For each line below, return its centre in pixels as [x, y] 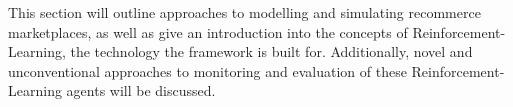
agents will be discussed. [141, 90]
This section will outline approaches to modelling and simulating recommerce [244, 12]
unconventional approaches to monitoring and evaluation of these [207, 70]
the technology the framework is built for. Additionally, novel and [271, 51]
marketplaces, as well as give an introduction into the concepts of [208, 31]
